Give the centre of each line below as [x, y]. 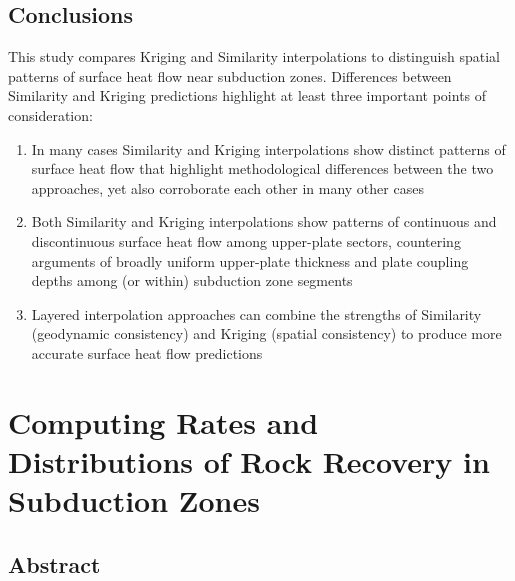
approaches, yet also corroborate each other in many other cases [227, 187]
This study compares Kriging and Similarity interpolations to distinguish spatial [254, 56]
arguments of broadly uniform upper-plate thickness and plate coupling [250, 260]
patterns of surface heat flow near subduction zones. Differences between [230, 75]
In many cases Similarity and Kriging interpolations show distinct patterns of [268, 148]
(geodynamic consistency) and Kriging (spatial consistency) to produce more [266, 333]
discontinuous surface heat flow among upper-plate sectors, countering [246, 240]
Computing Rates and [163, 421]
